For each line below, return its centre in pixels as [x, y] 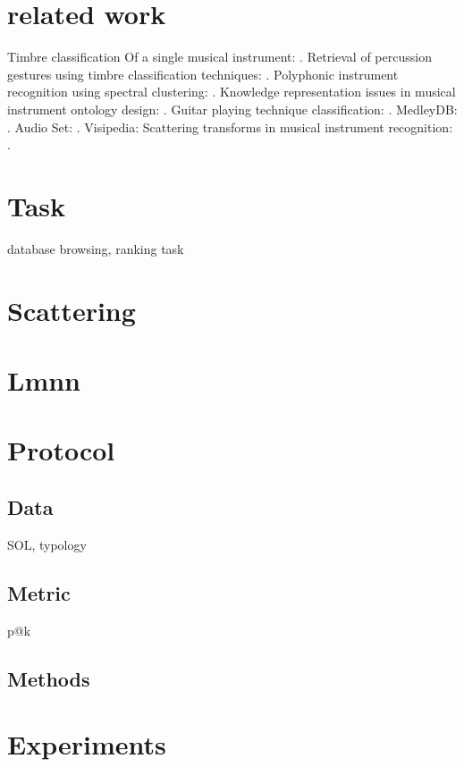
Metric [39, 592]
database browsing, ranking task [96, 248]
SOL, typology [47, 544]
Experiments [87, 744]
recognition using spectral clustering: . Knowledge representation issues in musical [232, 92]
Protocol [61, 450]
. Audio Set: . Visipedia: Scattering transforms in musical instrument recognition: [230, 126]
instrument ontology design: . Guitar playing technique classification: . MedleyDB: [232, 109]
